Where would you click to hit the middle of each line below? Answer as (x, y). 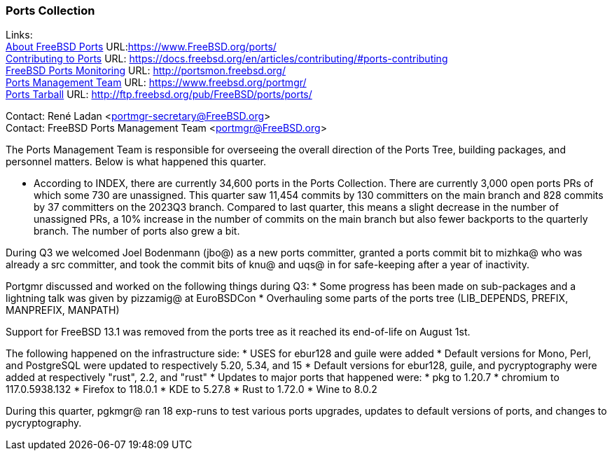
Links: (19, 35)
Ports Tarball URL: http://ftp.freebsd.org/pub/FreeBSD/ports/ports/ (159, 95)
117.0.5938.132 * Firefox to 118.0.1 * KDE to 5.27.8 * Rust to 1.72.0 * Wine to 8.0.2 (192, 389)
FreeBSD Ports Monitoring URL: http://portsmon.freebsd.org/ (146, 71)
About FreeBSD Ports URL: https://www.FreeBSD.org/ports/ (141, 47)
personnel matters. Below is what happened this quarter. (136, 162)
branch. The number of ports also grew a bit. (137, 231)
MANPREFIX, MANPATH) (63, 310)
